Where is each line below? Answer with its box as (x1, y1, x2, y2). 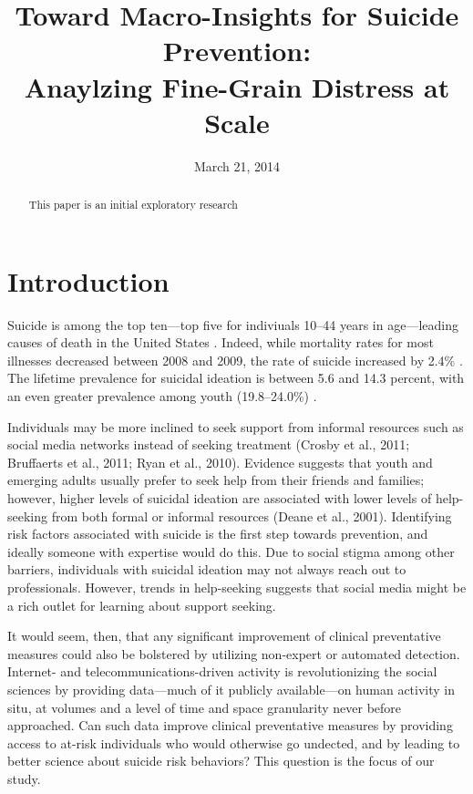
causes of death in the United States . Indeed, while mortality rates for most (7, 333, 434, 352)
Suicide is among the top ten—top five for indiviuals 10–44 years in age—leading (7, 315, 458, 334)
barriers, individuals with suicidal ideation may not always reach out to (7, 560, 406, 579)
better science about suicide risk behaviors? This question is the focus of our (7, 751, 435, 770)
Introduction (7, 262, 170, 299)
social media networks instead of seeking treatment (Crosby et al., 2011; (7, 435, 410, 454)
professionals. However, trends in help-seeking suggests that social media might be (7, 577, 467, 596)
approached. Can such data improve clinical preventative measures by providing (7, 716, 453, 735)
